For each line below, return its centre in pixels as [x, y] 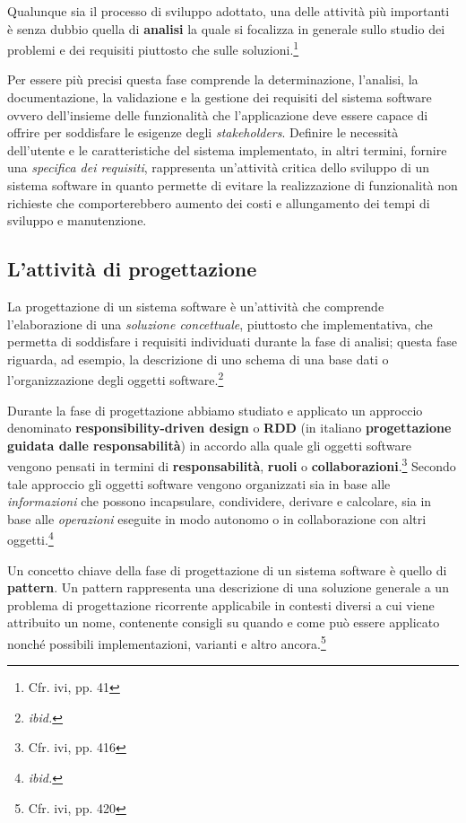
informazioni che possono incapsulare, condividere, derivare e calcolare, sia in [220, 501]
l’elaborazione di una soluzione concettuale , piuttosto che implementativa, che [220, 324]
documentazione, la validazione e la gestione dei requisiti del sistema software [220, 97]
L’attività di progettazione [132, 269]
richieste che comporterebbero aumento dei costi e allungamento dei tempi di [219, 202]
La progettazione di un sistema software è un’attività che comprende [196, 306]
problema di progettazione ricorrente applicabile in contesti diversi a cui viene [221, 604]
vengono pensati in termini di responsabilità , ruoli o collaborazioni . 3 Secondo [232, 465]
